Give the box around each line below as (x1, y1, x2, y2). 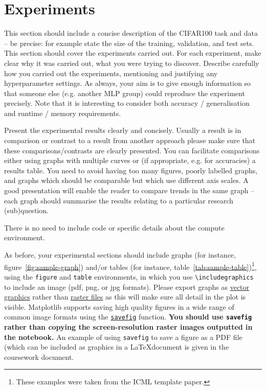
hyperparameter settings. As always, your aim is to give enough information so (4, 78, 251, 88)
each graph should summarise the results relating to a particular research (4, 195, 233, 205)
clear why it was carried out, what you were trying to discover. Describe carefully (4, 57, 259, 68)
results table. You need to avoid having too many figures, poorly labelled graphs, (4, 165, 258, 175)
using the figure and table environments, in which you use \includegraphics (4, 271, 254, 282)
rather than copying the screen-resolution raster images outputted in (4, 321, 253, 332)
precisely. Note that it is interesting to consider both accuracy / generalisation (4, 98, 250, 108)
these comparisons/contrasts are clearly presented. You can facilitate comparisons (4, 145, 260, 155)
